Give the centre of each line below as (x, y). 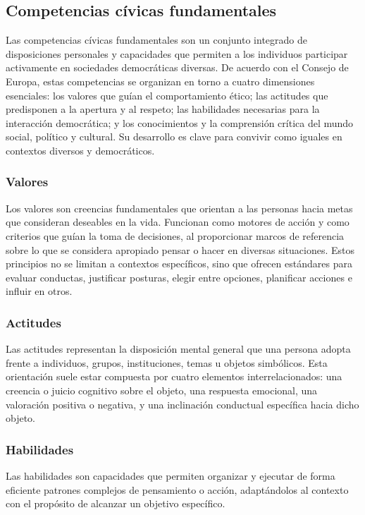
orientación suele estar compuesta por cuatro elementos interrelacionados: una (174, 376)
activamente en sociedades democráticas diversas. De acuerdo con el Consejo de (177, 67)
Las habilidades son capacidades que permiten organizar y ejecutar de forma (171, 475)
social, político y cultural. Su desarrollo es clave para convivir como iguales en (174, 137)
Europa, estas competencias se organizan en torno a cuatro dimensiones (160, 81)
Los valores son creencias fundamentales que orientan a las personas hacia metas (179, 208)
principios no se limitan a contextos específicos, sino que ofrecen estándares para (179, 263)
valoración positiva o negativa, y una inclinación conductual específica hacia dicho (182, 404)
